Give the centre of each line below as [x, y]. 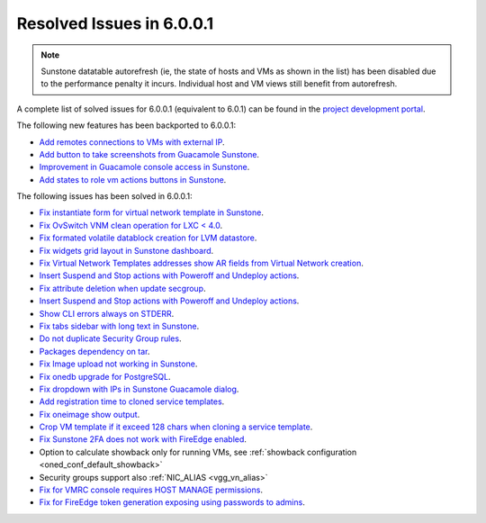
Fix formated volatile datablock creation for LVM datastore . [148, 238]
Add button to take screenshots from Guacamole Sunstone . [149, 154]
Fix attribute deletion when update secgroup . [122, 288]
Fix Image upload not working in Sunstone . [118, 364]
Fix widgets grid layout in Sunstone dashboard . [126, 250]
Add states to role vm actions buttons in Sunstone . [133, 179]
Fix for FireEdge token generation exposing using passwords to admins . [172, 502]
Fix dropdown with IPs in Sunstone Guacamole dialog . [139, 389]
